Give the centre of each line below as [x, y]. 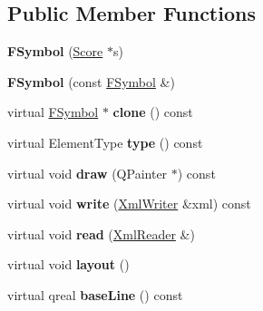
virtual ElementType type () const [105, 142]
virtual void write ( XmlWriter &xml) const [129, 204]
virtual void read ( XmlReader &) [101, 233]
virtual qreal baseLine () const [95, 294]
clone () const [153, 112]
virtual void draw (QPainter [88, 173]
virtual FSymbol [53, 112]
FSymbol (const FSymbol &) [91, 81]
